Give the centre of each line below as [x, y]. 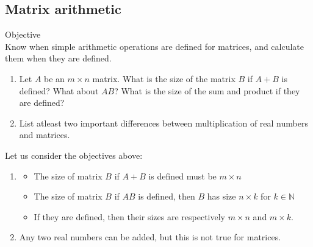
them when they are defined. [58, 58]
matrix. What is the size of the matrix [164, 78]
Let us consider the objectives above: [74, 155]
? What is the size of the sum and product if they [207, 90]
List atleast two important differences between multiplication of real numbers [164, 123]
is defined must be [182, 176]
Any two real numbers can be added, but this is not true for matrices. [150, 237]
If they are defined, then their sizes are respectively [130, 216]
